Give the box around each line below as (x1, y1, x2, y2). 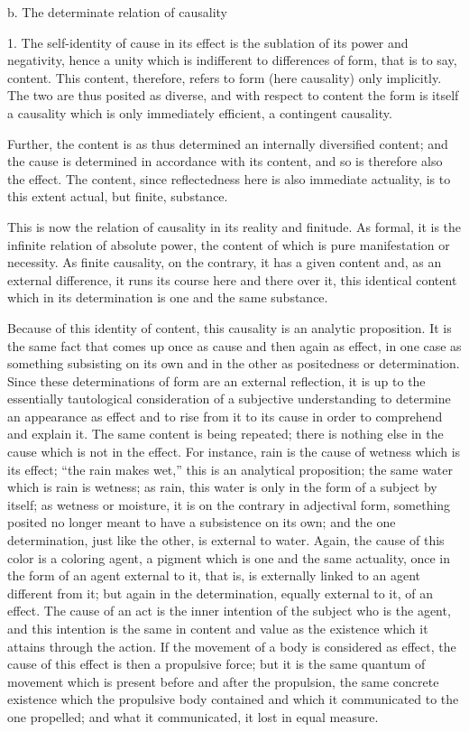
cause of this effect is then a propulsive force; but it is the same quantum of (7, 654, 426, 673)
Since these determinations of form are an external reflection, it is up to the (7, 371, 426, 390)
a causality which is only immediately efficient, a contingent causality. (7, 103, 392, 122)
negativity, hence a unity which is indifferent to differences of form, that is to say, (7, 51, 457, 69)
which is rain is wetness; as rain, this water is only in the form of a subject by (7, 477, 437, 496)
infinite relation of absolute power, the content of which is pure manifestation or (7, 235, 450, 254)
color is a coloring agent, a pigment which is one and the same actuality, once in (7, 548, 451, 567)
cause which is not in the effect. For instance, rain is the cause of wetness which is (7, 442, 461, 461)
